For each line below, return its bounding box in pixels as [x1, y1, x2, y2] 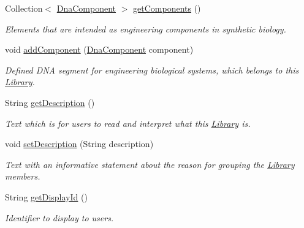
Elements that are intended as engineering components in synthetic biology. [5, 22, 286, 35]
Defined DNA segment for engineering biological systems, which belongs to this [5, 63, 299, 76]
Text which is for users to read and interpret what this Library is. [5, 116, 251, 129]
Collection [5, 2, 43, 14]
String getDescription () [5, 96, 95, 108]
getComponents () [133, 2, 201, 14]
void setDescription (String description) [5, 137, 154, 150]
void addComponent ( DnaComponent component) [5, 43, 194, 56]
